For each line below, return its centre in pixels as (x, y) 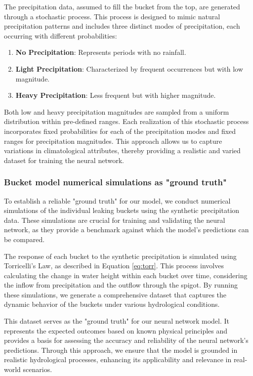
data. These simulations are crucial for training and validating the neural (115, 220)
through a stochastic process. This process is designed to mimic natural (112, 16)
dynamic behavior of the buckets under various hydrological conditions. (112, 304)
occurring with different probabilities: (61, 35)
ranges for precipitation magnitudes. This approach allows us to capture (113, 141)
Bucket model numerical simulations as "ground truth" (115, 182)
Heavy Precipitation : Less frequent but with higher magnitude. (116, 95)
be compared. (24, 239)
